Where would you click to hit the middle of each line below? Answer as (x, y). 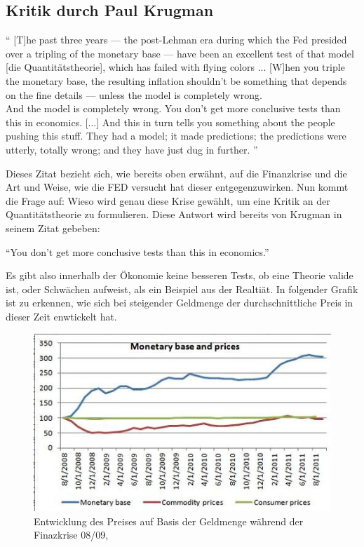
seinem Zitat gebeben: (53, 228)
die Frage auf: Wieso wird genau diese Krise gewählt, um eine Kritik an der (168, 200)
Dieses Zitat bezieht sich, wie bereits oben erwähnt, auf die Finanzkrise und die (176, 173)
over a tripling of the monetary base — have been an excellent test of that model (180, 53)
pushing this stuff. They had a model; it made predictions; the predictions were (176, 136)
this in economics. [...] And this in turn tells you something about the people (170, 122)
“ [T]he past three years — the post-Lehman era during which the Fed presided (176, 40)
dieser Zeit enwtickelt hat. (61, 316)
